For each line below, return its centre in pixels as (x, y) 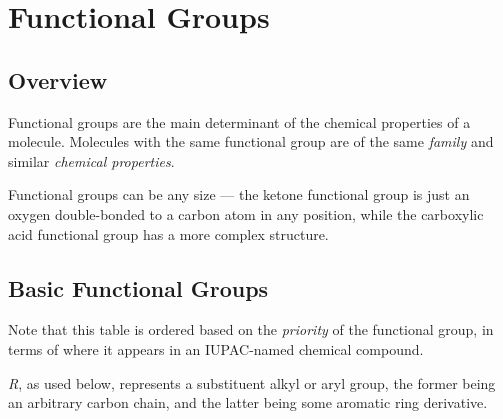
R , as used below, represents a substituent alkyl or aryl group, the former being (252, 382)
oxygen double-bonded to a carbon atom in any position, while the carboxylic (246, 213)
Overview (58, 79)
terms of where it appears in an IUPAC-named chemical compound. (216, 348)
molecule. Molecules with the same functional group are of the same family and (251, 141)
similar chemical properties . (91, 160)
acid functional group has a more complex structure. (168, 233)
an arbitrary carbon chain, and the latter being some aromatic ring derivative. (248, 402)
